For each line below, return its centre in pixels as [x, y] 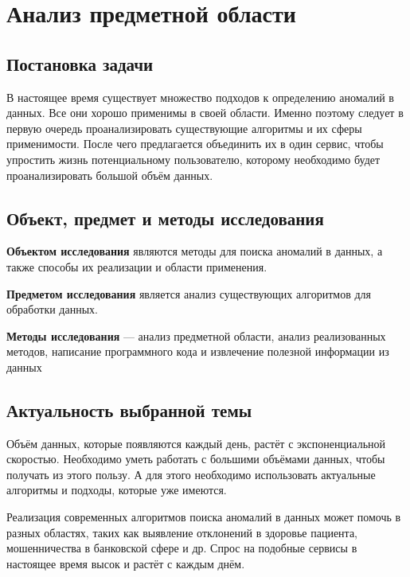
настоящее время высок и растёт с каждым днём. [126, 563]
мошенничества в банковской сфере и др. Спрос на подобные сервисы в [182, 548]
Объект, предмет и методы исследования [165, 218]
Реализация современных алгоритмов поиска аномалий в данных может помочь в [204, 517]
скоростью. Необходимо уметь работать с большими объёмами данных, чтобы [196, 459]
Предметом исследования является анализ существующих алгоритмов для [189, 293]
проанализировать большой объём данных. [110, 175]
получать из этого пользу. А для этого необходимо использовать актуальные [191, 474]
